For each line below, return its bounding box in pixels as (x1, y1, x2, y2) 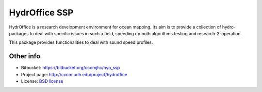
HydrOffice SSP (9, 7, 74, 18)
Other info (9, 52, 41, 60)
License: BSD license (21, 79, 64, 84)
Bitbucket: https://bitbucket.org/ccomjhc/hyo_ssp (21, 65, 120, 71)
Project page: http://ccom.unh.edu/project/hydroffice (21, 71, 128, 77)
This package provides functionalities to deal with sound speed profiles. (9, 39, 153, 45)
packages (9, 30, 29, 36)
